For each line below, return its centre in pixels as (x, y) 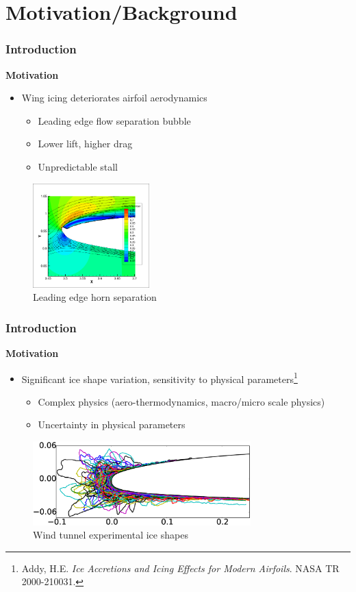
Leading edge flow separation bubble (114, 120)
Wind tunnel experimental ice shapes (111, 535)
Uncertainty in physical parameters (112, 424)
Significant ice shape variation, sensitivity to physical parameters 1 (160, 378)
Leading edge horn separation (95, 297)
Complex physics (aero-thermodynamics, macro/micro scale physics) (181, 401)
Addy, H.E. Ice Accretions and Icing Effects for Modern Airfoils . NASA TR (180, 568)
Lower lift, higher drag (85, 144)
